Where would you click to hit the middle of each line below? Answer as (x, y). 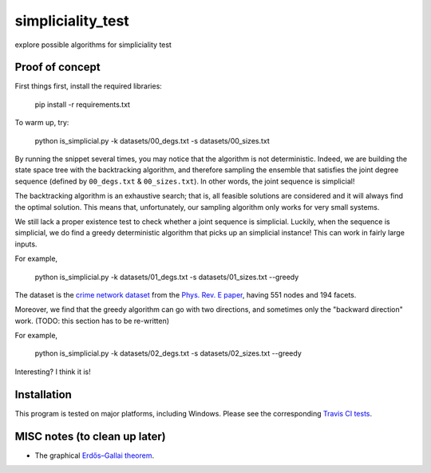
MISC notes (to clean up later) (91, 436)
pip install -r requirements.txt (83, 104)
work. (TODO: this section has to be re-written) (92, 321)
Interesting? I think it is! (53, 372)
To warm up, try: (42, 123)
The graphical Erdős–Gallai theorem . (95, 455)
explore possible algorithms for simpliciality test (93, 45)
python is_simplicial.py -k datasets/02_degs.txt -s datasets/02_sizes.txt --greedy (168, 353)
